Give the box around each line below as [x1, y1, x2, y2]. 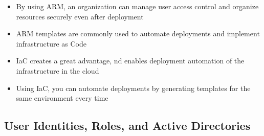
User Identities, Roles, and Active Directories [4, 118, 251, 133]
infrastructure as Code [16, 38, 86, 49]
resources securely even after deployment [16, 11, 144, 21]
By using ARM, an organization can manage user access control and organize [16, 1, 259, 11]
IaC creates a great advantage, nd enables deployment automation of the [16, 55, 245, 66]
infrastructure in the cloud [16, 65, 99, 76]
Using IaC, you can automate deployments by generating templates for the [16, 82, 251, 93]
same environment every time [16, 93, 108, 103]
